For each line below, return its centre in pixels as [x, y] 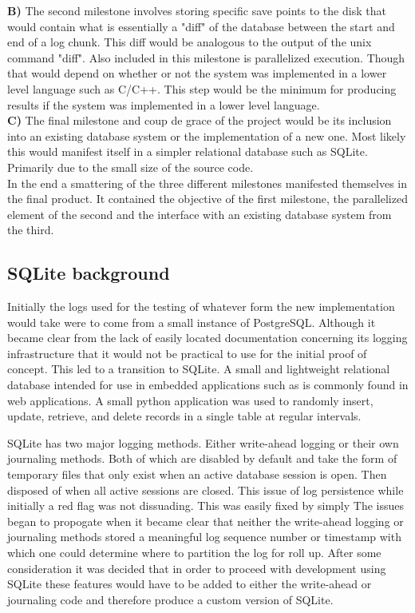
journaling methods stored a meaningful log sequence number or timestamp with [204, 537]
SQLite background [89, 273]
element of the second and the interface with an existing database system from [200, 214]
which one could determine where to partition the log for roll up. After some [194, 553]
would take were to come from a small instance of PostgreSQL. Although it [192, 322]
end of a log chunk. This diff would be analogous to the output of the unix [190, 42]
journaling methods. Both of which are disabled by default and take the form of [202, 458]
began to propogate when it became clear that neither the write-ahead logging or [206, 521]
